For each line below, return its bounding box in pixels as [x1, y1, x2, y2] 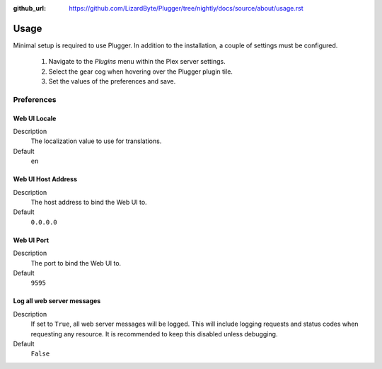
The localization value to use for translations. [30, 137, 162, 145]
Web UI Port [13, 236, 50, 244]
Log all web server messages [13, 297, 101, 305]
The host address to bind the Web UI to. [30, 198, 148, 206]
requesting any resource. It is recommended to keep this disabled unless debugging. [30, 329, 278, 338]
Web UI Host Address [13, 175, 78, 183]
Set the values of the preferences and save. [48, 77, 176, 86]
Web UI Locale [13, 114, 57, 123]
